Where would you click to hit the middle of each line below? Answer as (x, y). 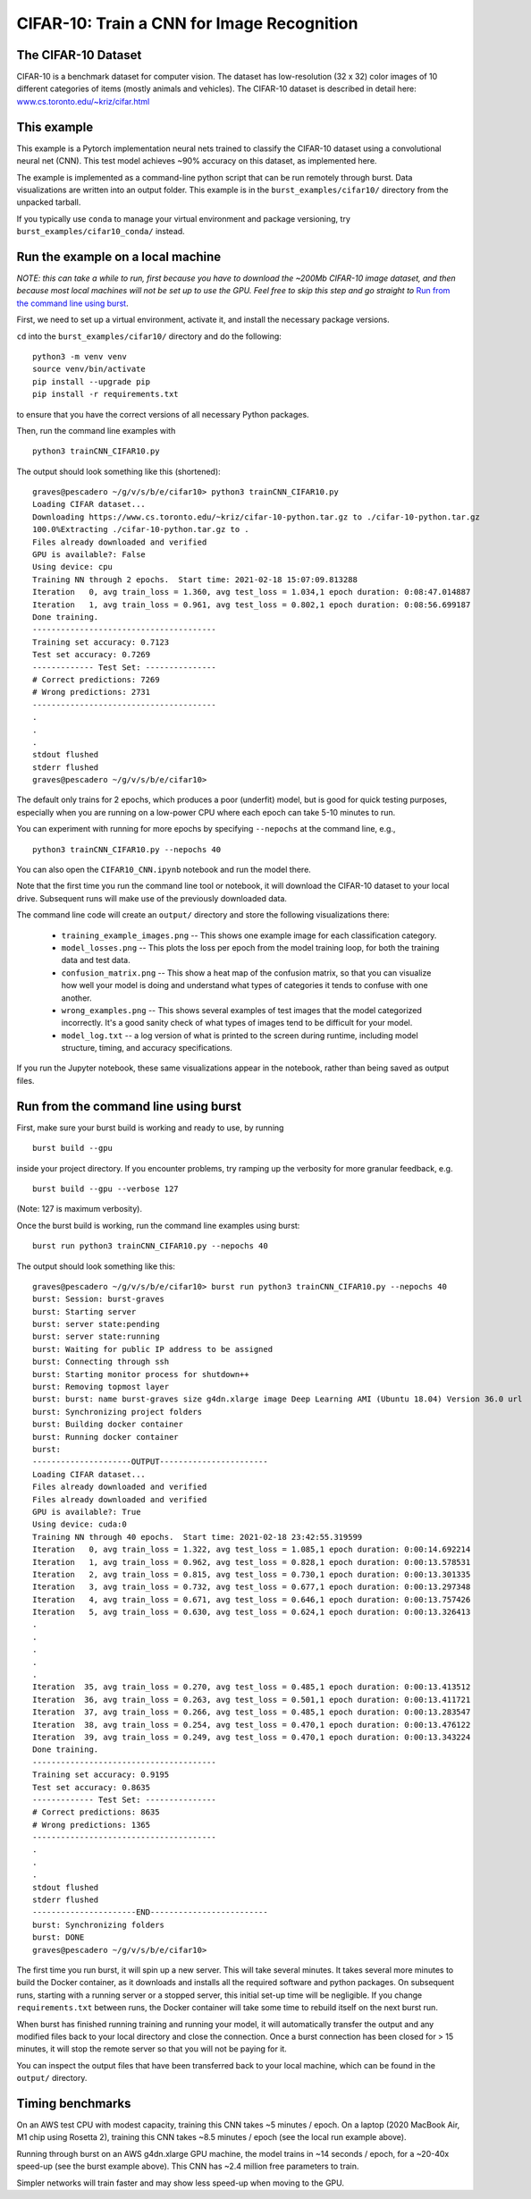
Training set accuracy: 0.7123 (101, 642)
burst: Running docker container (105, 1437)
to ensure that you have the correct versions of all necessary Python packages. (163, 414)
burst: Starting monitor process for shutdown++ (141, 1374)
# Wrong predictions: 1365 (92, 1825)
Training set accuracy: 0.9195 (101, 1775)
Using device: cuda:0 (80, 1524)
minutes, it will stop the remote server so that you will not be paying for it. (152, 2049)
